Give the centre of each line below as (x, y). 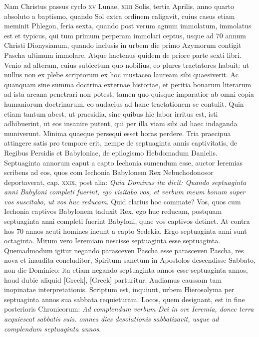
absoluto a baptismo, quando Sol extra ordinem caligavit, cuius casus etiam (120, 16)
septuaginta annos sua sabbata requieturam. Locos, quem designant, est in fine (125, 299)
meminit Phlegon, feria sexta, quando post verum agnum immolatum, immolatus (128, 26)
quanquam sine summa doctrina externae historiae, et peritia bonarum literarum (128, 84)
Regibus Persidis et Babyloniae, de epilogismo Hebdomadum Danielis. (111, 152)
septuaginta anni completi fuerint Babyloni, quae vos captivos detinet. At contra (127, 221)
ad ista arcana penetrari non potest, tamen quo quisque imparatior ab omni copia (129, 94)
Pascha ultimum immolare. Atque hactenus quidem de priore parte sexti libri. (123, 55)
